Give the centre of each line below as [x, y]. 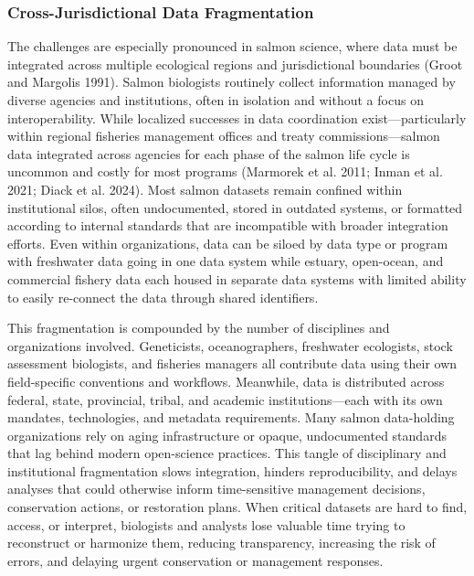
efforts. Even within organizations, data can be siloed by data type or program [228, 243]
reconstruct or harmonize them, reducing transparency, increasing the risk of [221, 543]
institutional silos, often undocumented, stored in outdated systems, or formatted [235, 207]
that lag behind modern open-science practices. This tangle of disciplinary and [227, 453]
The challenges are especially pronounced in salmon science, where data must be [232, 46]
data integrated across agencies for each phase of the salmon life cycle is [209, 153]
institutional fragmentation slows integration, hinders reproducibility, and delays [232, 470]
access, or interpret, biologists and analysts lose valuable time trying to [206, 524]
